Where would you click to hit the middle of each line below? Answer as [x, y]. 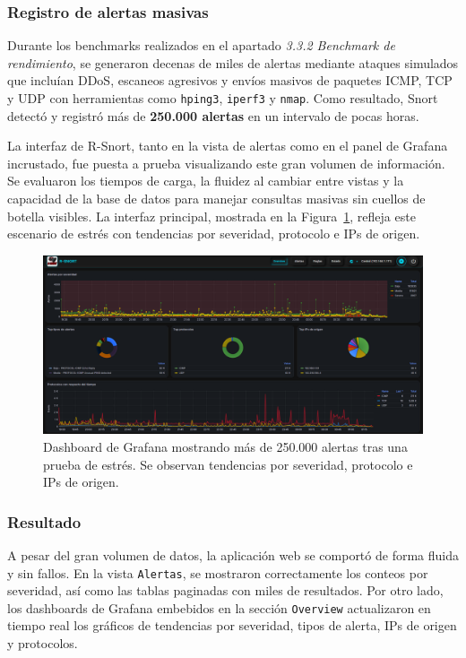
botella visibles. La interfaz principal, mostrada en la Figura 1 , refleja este [211, 216]
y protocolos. [43, 643]
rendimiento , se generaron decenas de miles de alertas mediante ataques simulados [233, 62]
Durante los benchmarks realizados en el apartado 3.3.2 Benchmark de [201, 45]
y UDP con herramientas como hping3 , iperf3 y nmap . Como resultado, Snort [223, 98]
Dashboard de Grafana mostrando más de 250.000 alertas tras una [225, 446]
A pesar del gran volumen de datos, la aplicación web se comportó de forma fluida [233, 554]
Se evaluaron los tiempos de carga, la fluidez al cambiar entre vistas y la [206, 181]
